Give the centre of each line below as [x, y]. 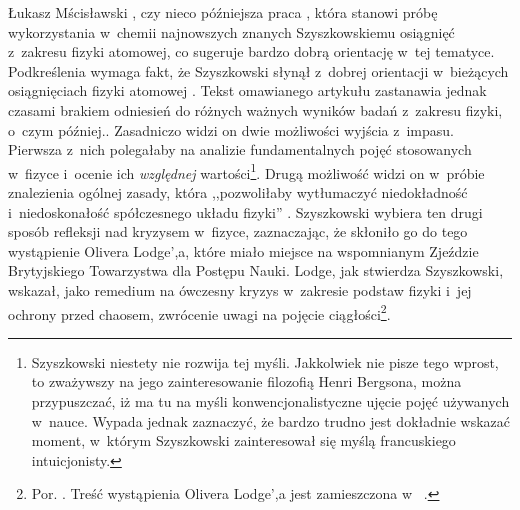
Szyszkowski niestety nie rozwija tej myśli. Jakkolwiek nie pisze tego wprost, [265, 361]
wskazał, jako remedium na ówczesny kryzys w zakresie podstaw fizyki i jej [240, 289]
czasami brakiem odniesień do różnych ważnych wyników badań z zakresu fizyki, [255, 109]
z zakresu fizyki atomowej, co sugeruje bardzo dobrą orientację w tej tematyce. [251, 51]
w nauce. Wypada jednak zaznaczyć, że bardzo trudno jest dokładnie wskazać [271, 420]
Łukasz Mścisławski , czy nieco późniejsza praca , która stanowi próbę [223, 12]
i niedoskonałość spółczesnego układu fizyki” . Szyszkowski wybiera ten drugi [245, 211]
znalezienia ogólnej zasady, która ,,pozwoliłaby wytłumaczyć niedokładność [238, 192]
